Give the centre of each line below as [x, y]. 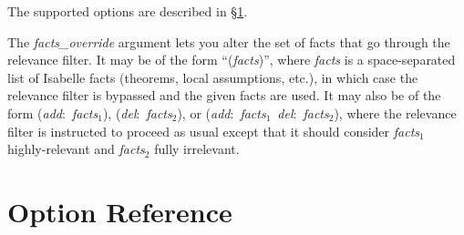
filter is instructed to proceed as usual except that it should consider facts [214, 131]
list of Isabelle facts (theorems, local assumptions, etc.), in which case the [213, 77]
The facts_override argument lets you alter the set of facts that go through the [229, 41]
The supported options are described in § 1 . [128, 11]
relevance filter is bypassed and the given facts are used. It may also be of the [224, 95]
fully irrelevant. [197, 149]
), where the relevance [395, 112]
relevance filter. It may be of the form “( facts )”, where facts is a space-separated [232, 60]
